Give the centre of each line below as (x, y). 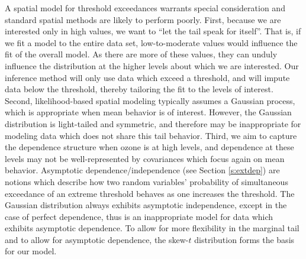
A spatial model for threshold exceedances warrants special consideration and (145, 8)
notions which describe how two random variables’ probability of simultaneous (146, 181)
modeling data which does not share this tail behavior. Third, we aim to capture (151, 135)
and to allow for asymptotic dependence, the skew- (97, 239)
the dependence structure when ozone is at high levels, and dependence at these (149, 147)
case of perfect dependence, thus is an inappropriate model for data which (139, 216)
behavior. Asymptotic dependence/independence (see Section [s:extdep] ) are (142, 170)
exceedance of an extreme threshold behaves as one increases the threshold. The (150, 193)
